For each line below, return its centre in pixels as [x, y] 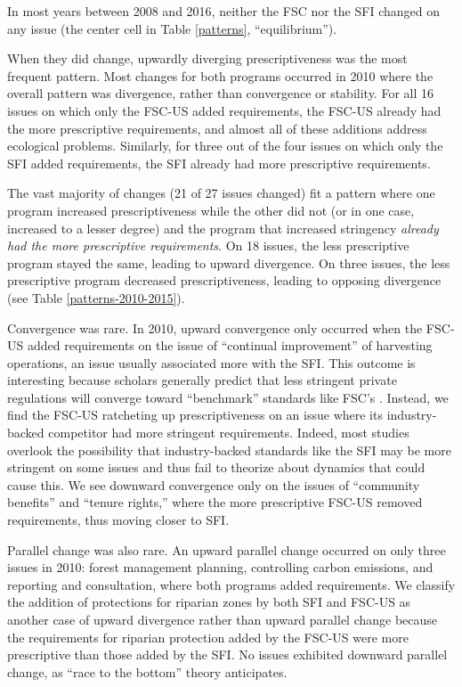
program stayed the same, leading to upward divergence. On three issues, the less [229, 262]
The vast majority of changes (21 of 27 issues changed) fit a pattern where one [221, 193]
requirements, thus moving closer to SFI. [118, 520]
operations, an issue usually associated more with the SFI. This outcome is [211, 362]
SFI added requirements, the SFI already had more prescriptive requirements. [219, 163]
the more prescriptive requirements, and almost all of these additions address [217, 128]
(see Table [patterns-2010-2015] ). [96, 297]
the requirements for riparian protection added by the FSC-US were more [208, 637]
